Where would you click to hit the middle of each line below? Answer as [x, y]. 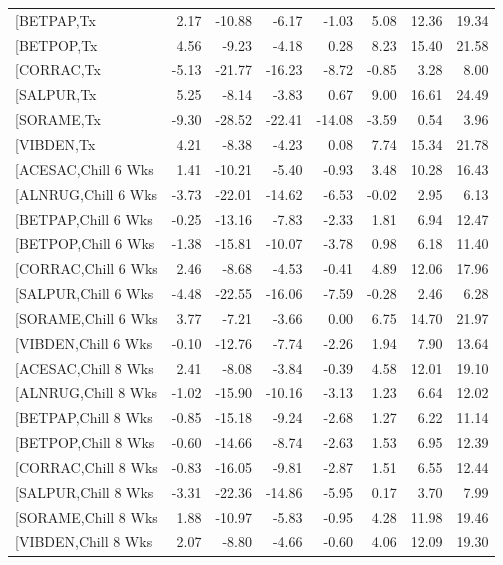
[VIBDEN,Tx [55, 143]
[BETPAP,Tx [55, 19]
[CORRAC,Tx [58, 69]
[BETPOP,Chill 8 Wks [85, 442]
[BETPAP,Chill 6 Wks [84, 218]
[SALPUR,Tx [56, 94]
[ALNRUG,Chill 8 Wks [86, 392]
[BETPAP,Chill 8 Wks [84, 417]
